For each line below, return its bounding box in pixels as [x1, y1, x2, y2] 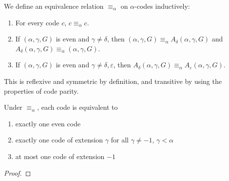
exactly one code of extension [15, 135, 103, 145]
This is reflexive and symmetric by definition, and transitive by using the [4, 76, 222, 86]
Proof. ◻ [4, 167, 31, 178]
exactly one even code [15, 118, 81, 128]
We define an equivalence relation [4, 1, 104, 11]
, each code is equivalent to [37, 102, 118, 112]
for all [111, 135, 129, 145]
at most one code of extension [15, 151, 105, 161]
